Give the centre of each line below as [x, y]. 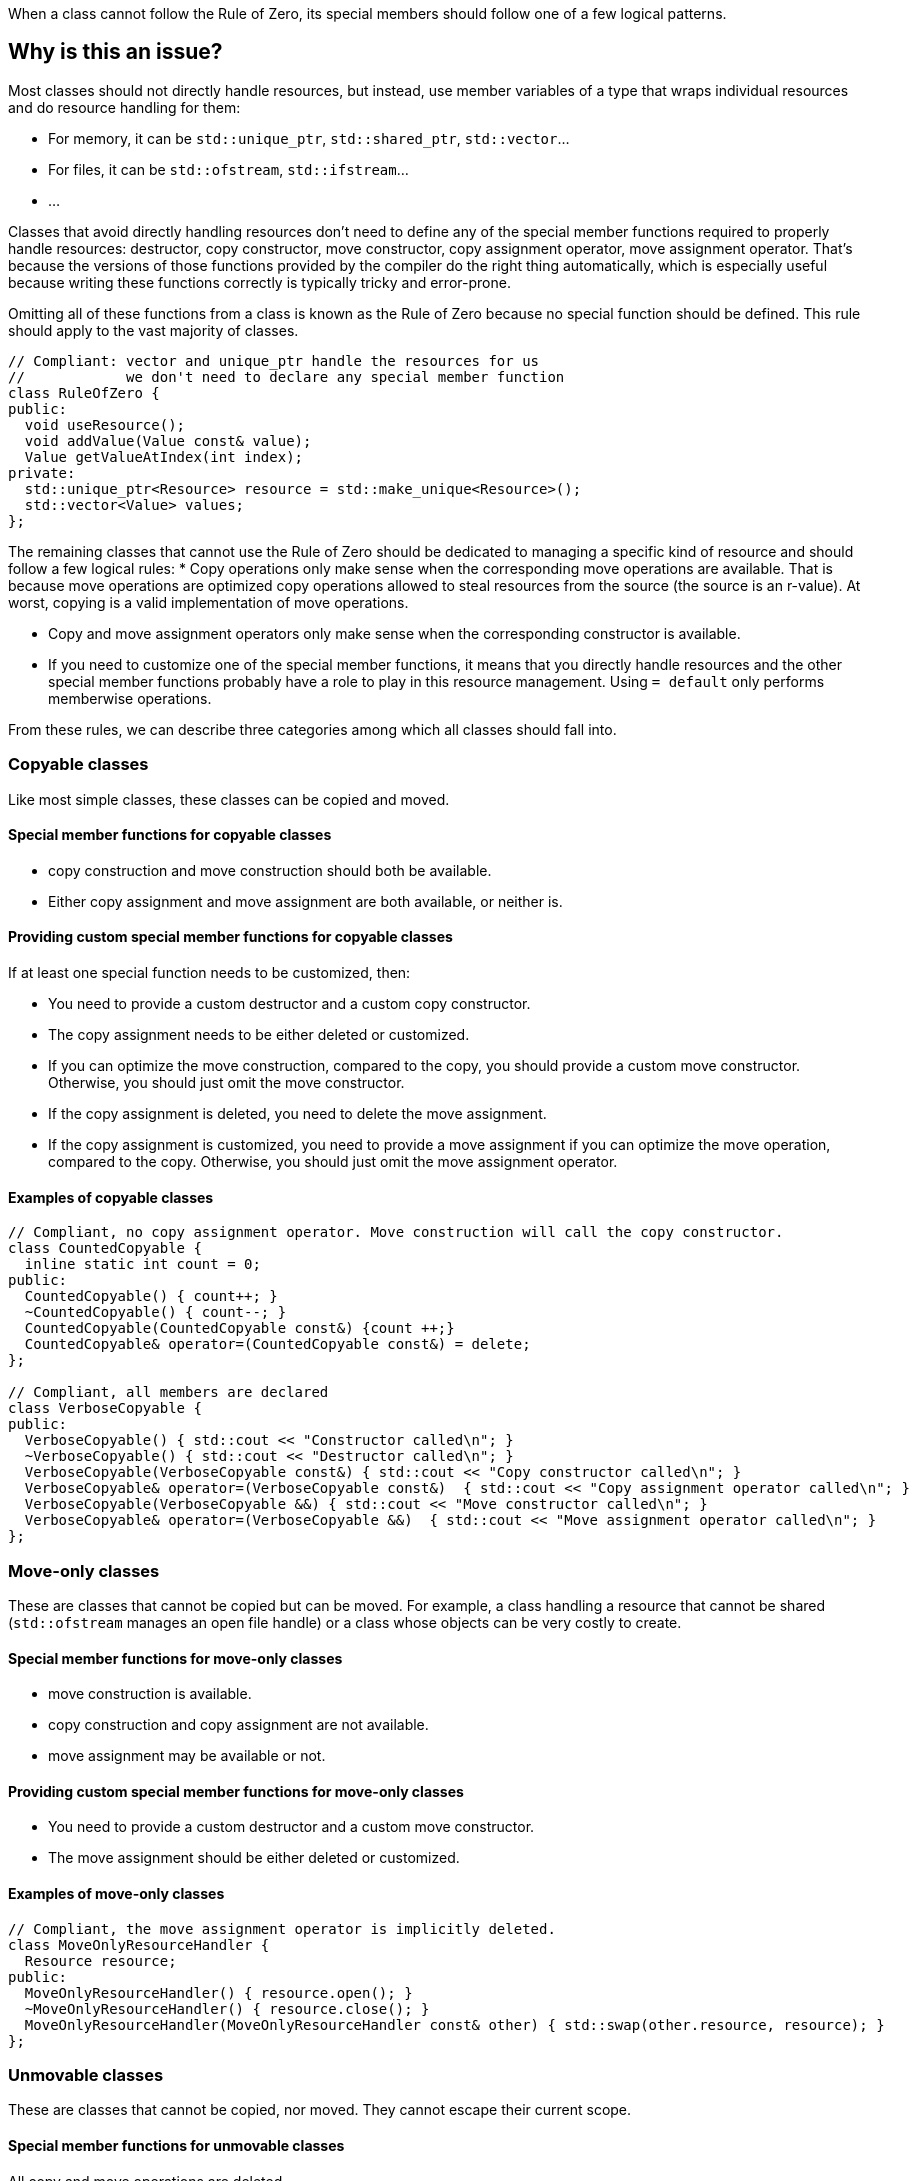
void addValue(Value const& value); [168, 440]
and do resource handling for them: [124, 107]
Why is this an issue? [115, 52]
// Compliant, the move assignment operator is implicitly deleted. [282, 1928]
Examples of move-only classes [116, 1894]
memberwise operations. [130, 698]
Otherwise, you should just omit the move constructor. [226, 1083]
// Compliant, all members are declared [168, 1392]
